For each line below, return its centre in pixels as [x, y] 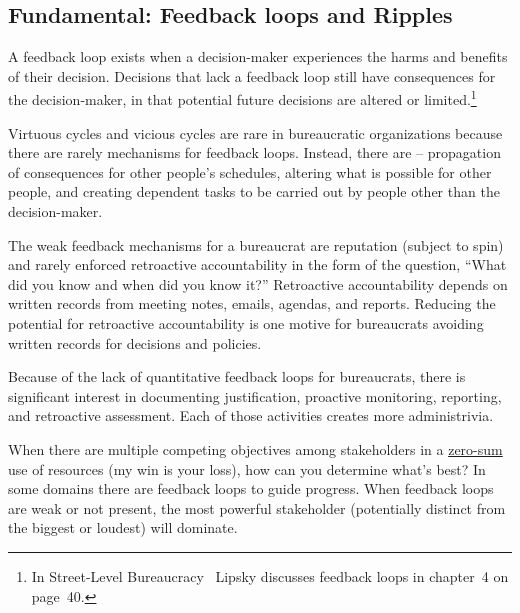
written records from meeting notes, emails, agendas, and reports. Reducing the [252, 303]
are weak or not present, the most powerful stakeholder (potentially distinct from [257, 507]
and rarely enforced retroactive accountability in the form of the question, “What [257, 264]
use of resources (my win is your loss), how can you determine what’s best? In [247, 468]
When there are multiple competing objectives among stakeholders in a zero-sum [255, 448]
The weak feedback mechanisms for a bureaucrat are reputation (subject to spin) [256, 244]
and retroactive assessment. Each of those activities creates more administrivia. [251, 415]
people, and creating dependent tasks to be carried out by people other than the [254, 191]
